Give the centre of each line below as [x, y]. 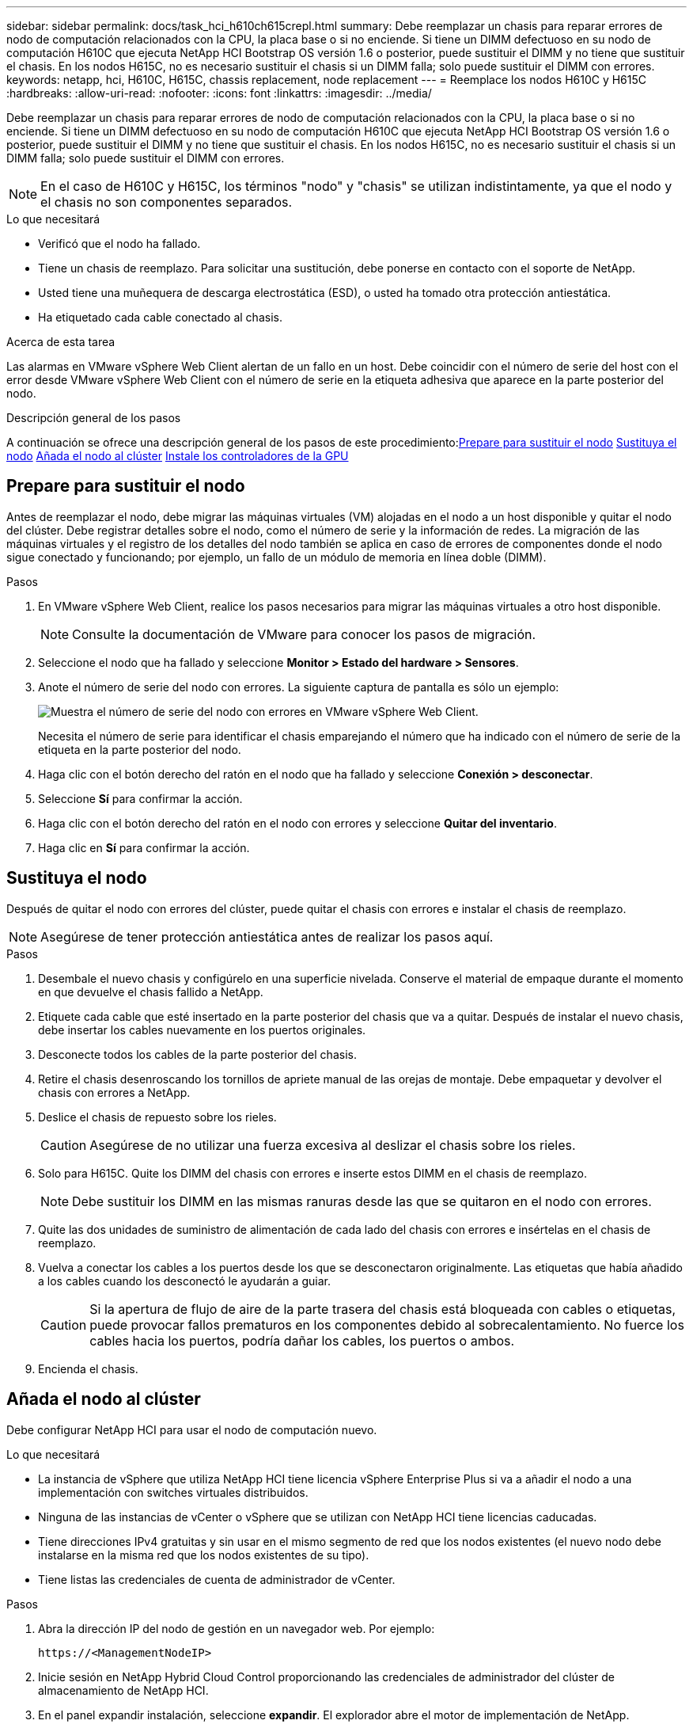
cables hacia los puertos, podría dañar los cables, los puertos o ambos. [302, 1340]
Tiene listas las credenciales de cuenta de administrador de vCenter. [217, 1579]
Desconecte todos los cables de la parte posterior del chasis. [197, 1054]
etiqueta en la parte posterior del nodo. [140, 749]
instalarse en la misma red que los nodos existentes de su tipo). [204, 1555]
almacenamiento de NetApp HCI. [123, 1690]
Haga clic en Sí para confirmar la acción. [144, 847]
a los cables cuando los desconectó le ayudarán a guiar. [184, 1281]
